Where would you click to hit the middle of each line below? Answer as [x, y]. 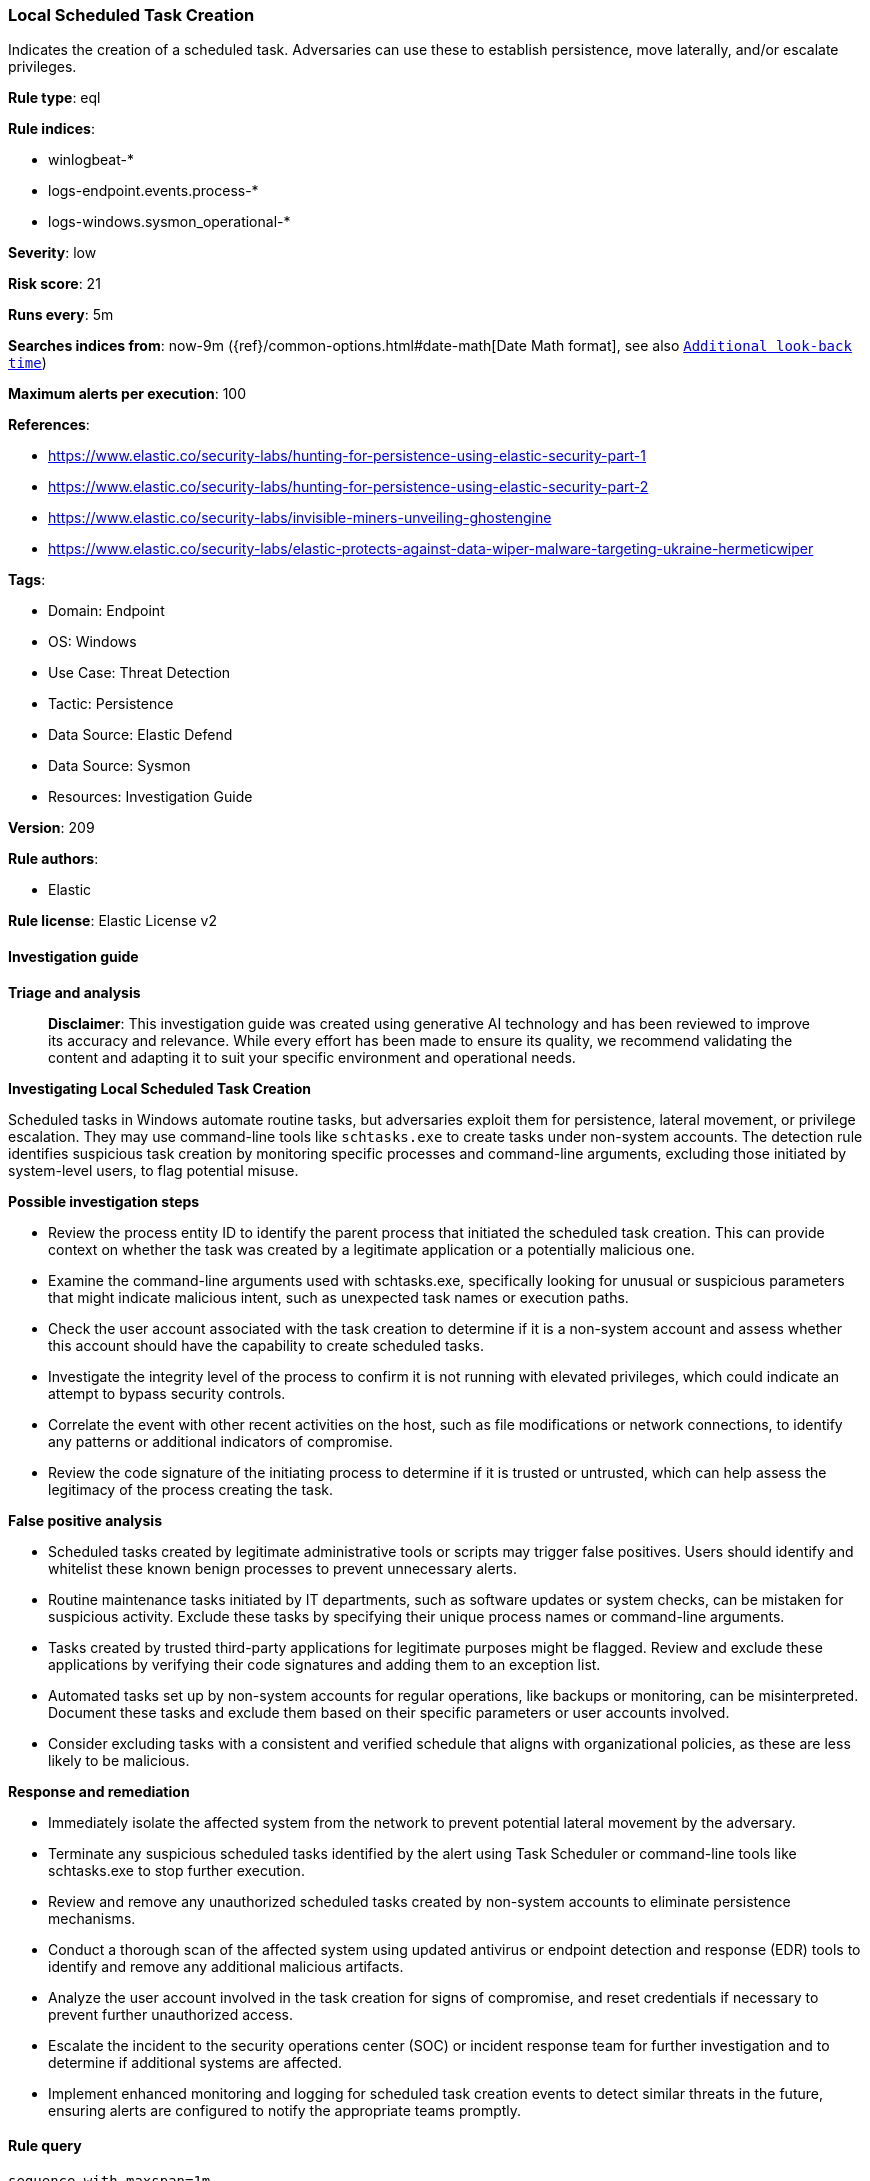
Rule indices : [51, 129]
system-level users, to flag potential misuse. [153, 1170]
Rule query [45, 2146]
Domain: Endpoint [106, 611]
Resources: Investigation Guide [150, 797]
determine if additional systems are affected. [195, 2062]
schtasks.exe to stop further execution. [176, 1870]
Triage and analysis [74, 992]
